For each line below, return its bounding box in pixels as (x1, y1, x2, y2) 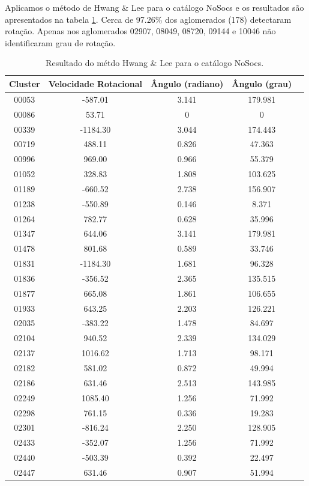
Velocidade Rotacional (48, 77, 143, 90)
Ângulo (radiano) (151, 77, 224, 90)
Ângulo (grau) (232, 77, 292, 90)
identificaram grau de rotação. (5, 36, 116, 49)
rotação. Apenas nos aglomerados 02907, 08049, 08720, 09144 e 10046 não (5, 25, 276, 37)
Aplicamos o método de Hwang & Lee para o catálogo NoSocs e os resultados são (5, 1, 304, 13)
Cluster (9, 77, 40, 90)
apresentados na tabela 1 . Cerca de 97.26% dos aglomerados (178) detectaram (5, 13, 292, 25)
